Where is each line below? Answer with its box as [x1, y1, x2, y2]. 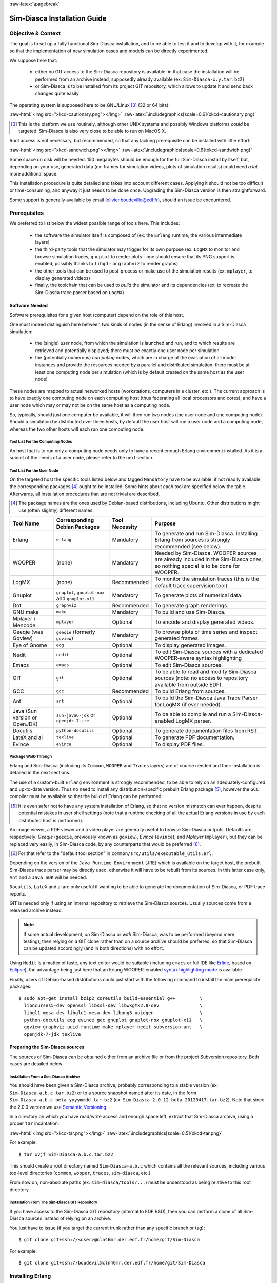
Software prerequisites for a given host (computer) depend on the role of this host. [9, 312, 184, 318]
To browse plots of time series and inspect [154, 628, 258, 635]
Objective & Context [9, 30, 61, 37]
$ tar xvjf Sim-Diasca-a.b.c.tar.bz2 [18, 1151, 114, 1157]
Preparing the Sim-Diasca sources [9, 1044, 85, 1051]
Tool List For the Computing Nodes [9, 439, 72, 444]
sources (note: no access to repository [154, 674, 248, 682]
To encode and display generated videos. [154, 618, 255, 626]
